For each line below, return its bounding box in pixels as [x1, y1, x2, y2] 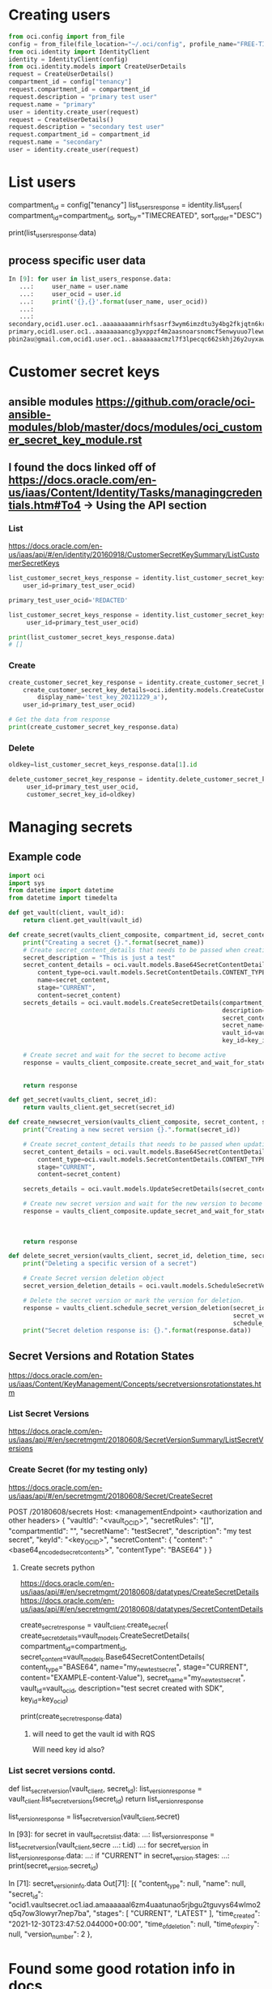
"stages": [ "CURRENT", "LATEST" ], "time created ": [92, 1908, 261, 1920]
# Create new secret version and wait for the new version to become [23, 1200, 263, 1208]
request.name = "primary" [8, 100, 96, 109]
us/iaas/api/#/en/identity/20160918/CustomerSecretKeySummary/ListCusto [8, 550, 260, 560]
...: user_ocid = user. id [19, 290, 121, 298]
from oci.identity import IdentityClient [8, 47, 151, 56]
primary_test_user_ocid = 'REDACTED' [8, 596, 129, 604]
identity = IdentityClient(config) [8, 55, 129, 63]
